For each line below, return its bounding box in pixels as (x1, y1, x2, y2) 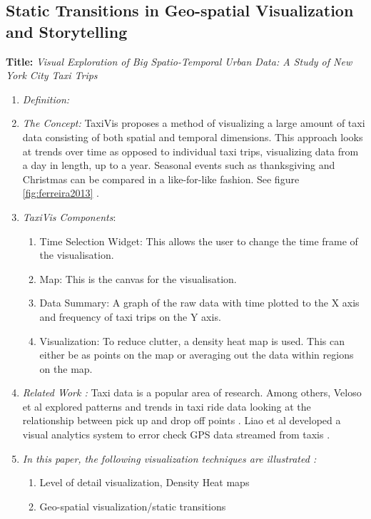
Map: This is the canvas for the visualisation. (39, 271, 237, 286)
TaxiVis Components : (22, 209, 116, 224)
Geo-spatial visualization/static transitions (39, 498, 226, 513)
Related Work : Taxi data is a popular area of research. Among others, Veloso (22, 385, 362, 400)
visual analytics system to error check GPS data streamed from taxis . (22, 427, 330, 442)
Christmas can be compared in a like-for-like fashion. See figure (22, 171, 300, 186)
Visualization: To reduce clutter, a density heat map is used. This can (39, 333, 345, 348)
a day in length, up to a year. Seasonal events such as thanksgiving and (22, 158, 335, 173)
